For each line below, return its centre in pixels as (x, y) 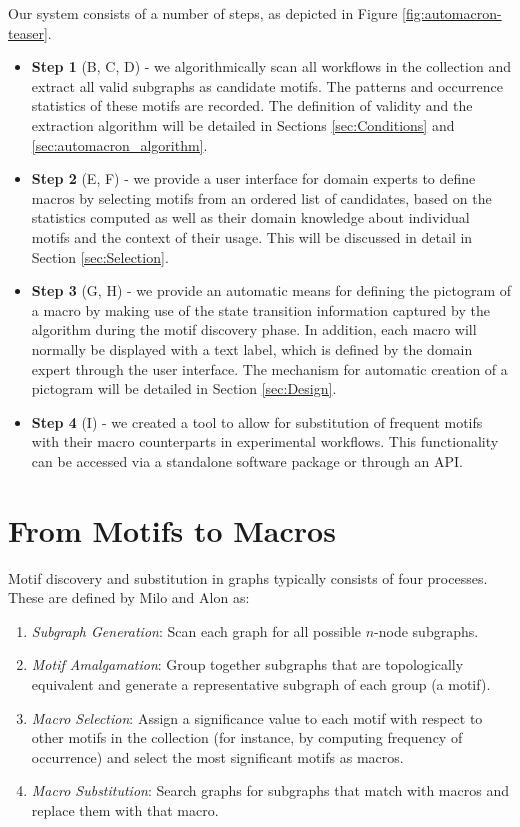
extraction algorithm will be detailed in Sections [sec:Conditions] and (243, 124)
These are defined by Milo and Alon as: (129, 597)
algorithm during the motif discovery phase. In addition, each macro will (254, 329)
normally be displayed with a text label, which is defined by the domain (252, 348)
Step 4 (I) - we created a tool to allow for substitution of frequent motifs (257, 421)
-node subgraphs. (426, 630)
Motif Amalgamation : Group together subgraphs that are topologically (247, 664)
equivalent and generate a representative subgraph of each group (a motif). (261, 683)
